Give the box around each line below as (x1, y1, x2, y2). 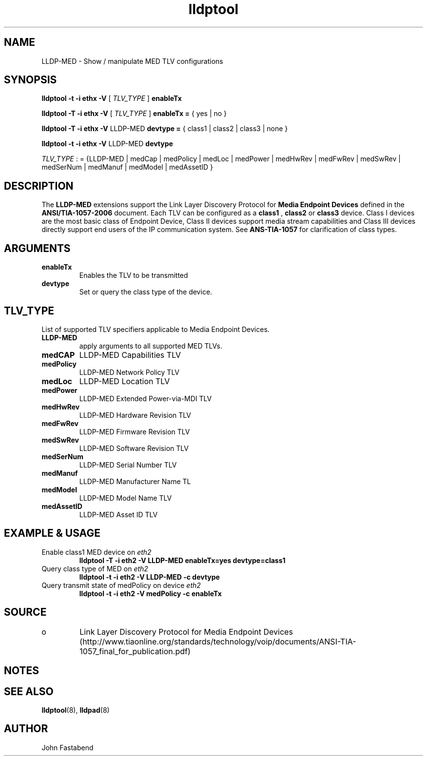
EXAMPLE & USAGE (4, 527, 100, 540)
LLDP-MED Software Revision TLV (79, 444, 189, 452)
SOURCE (4, 606, 47, 619)
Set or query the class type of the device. (79, 288, 213, 296)
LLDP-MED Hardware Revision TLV (79, 410, 191, 419)
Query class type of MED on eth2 (41, 564, 148, 573)
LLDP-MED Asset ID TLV (79, 510, 158, 519)
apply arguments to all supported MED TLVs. (79, 341, 223, 350)
